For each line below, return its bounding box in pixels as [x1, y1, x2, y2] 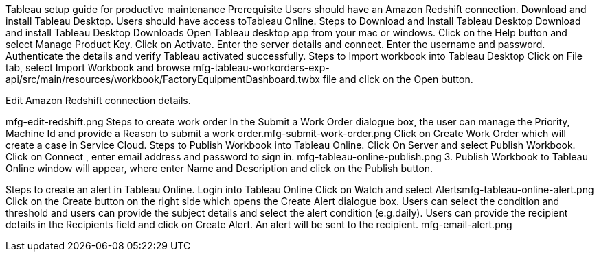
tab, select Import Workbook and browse [5, 62, 190, 73]
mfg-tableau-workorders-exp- [192, 62, 330, 73]
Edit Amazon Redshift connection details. [5, 95, 191, 106]
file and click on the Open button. [322, 73, 473, 85]
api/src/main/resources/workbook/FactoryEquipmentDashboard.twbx [5, 73, 320, 85]
